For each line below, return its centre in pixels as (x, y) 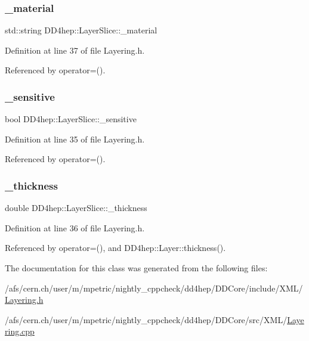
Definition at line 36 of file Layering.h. (75, 227)
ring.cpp (20, 331)
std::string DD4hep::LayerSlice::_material (81, 30)
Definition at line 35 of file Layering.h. (75, 139)
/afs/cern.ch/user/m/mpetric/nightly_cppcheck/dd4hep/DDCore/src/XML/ (146, 319)
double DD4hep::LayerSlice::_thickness (76, 208)
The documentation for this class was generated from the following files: (136, 268)
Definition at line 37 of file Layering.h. (75, 50)
